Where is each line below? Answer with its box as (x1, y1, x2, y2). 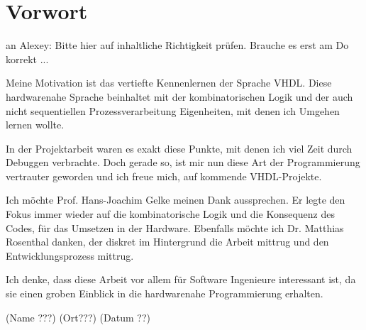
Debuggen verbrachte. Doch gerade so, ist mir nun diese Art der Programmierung (6, 155, 360, 170)
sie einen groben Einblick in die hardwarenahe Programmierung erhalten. (6, 286, 323, 301)
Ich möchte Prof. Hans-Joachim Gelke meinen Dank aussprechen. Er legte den (6, 192, 345, 207)
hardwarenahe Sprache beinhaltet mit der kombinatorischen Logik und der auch (6, 89, 353, 104)
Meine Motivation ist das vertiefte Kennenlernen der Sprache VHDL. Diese (6, 75, 332, 90)
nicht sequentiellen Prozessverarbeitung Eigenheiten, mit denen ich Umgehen (6, 103, 340, 118)
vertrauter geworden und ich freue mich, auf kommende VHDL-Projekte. (6, 168, 322, 183)
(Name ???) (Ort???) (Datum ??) (6, 309, 150, 324)
